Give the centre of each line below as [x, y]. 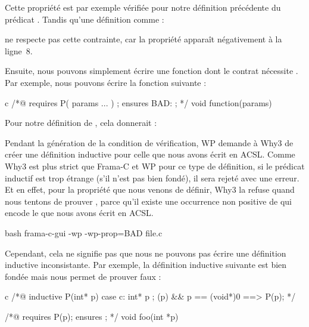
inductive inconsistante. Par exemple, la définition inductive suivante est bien [146, 265]
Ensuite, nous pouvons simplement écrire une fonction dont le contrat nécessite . [152, 71]
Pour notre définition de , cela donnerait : [81, 123]
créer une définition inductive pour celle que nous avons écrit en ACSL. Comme [150, 154]
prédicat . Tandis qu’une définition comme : [85, 19]
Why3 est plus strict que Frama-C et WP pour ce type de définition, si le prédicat [155, 166]
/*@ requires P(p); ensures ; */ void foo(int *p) [92, 316]
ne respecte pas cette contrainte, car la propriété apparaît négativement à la [143, 39]
